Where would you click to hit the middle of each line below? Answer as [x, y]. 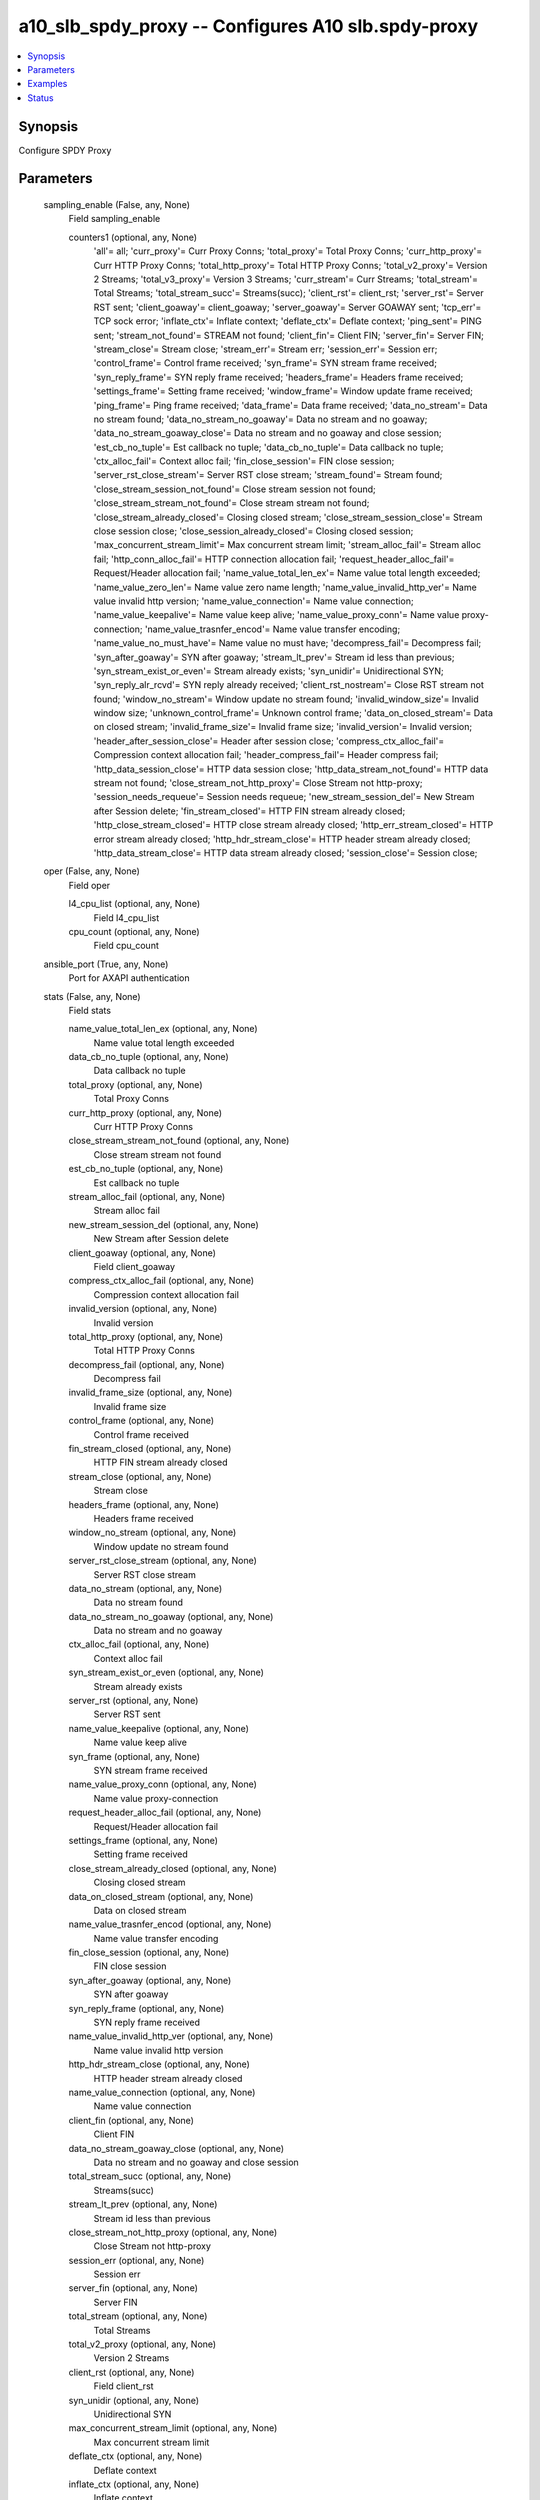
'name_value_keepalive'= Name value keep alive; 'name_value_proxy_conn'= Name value [276, 615]
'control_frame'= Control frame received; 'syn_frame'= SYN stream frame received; [265, 363]
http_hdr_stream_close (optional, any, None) [159, 2064]
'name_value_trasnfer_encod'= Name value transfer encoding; [272, 629]
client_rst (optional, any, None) [131, 2372]
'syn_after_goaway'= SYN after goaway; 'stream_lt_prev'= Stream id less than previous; [274, 657]
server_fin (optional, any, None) [133, 2288]
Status [40, 97]
